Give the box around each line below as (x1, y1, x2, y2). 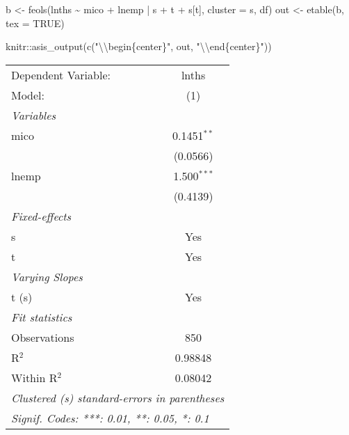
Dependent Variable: (11, 66, 111, 83)
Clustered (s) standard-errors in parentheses (11, 389, 225, 406)
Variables (11, 106, 56, 123)
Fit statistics (11, 308, 72, 325)
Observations (11, 329, 74, 345)
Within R (11, 369, 58, 386)
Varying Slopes (11, 268, 83, 285)
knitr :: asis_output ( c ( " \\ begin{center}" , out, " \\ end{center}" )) (6, 39, 272, 54)
